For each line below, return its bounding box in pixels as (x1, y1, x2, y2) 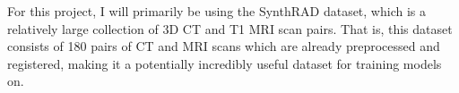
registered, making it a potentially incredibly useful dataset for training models (7, 54, 442, 72)
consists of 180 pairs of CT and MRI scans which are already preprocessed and (7, 37, 440, 55)
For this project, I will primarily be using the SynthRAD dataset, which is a (7, 2, 426, 20)
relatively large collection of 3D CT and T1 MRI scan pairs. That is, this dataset (7, 19, 453, 38)
